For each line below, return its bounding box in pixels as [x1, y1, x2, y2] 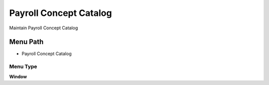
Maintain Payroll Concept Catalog [9, 25, 78, 31]
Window [9, 74, 27, 80]
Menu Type [9, 63, 37, 70]
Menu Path [9, 38, 44, 46]
